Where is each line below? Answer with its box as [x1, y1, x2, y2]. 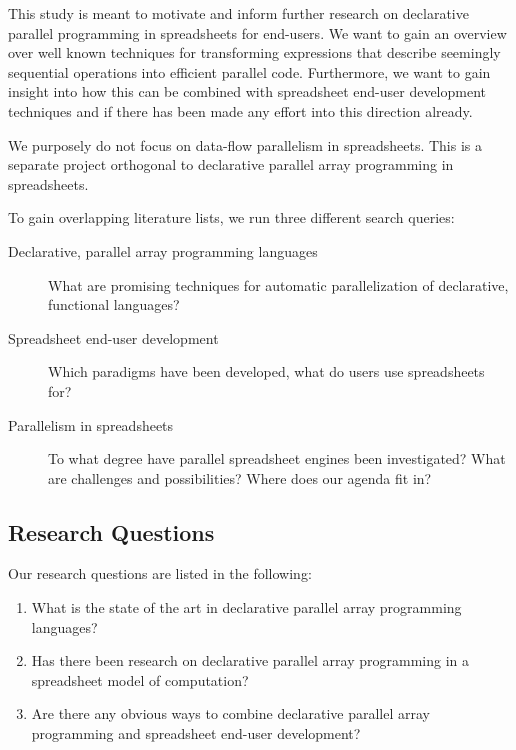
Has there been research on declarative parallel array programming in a [31, 650, 470, 671]
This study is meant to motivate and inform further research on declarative [8, 3, 469, 23]
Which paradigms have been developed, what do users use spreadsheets [48, 361, 485, 382]
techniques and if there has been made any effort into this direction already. [8, 100, 473, 121]
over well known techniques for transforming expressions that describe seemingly [8, 42, 501, 63]
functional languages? [48, 294, 180, 315]
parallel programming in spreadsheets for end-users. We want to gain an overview [8, 22, 507, 43]
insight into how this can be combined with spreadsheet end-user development [8, 81, 487, 102]
